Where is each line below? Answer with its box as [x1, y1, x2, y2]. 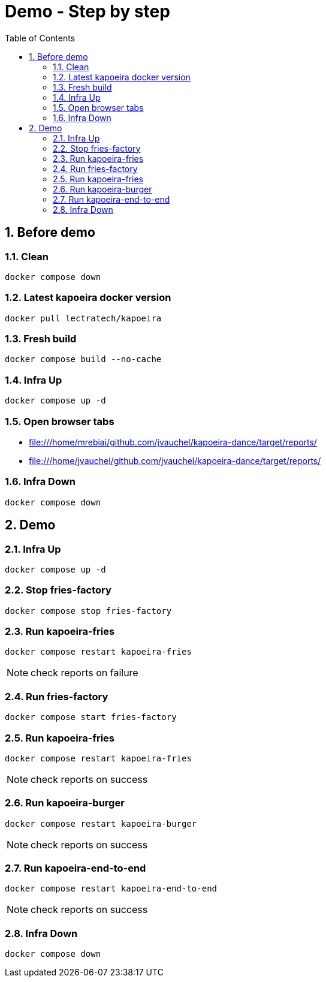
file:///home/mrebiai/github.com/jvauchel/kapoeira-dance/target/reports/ [29, 436, 317, 447]
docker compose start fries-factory [5, 712, 177, 722]
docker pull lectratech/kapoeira [5, 313, 162, 323]
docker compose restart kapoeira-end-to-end [5, 884, 218, 894]
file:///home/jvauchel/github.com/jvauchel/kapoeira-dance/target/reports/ [29, 455, 321, 466]
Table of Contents [5, 32, 76, 43]
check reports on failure [31, 667, 138, 679]
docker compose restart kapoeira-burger [5, 818, 197, 829]
